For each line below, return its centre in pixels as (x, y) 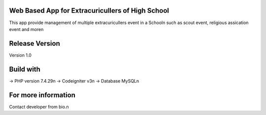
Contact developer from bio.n (39, 107)
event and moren (26, 29)
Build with (25, 69)
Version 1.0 (20, 55)
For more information (42, 95)
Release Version (34, 43)
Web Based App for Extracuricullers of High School (89, 11)
